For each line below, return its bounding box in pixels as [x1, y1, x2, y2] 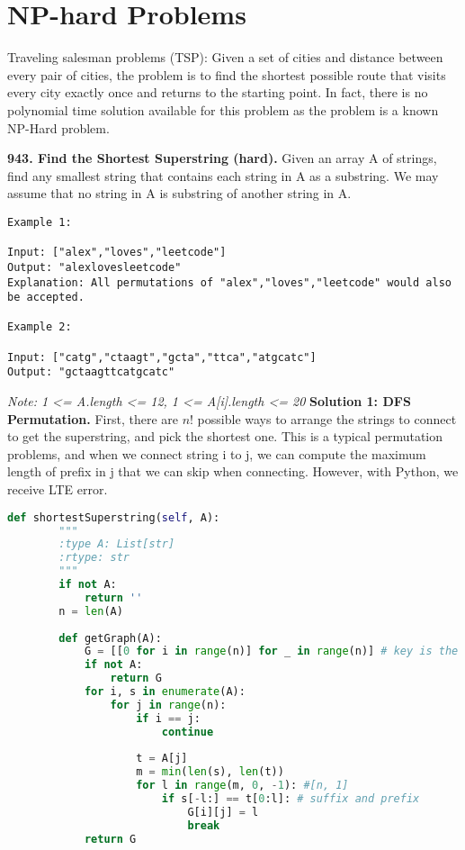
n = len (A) [58, 604, 123, 618]
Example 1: [7, 215, 72, 229]
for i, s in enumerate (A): [84, 685, 246, 699]
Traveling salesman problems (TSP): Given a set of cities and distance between [7, 48, 443, 67]
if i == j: [136, 711, 201, 725]
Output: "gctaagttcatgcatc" [7, 366, 175, 379]
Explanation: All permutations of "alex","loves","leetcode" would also [7, 276, 452, 289]
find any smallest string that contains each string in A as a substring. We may [7, 166, 439, 185]
